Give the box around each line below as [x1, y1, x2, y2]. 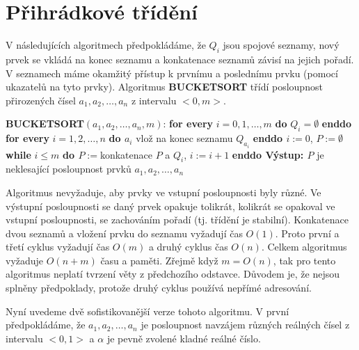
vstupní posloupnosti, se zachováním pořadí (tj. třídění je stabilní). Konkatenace [6, 212, 349, 227]
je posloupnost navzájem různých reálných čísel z [141, 317, 350, 332]
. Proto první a [275, 225, 340, 240]
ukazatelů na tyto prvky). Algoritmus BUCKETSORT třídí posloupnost [6, 79, 323, 94]
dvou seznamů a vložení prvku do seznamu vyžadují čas [6, 225, 243, 240]
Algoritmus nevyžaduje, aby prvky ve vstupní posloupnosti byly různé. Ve [6, 184, 321, 199]
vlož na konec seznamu [136, 131, 233, 145]
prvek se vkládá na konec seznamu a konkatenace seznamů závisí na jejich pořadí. [6, 51, 354, 66]
